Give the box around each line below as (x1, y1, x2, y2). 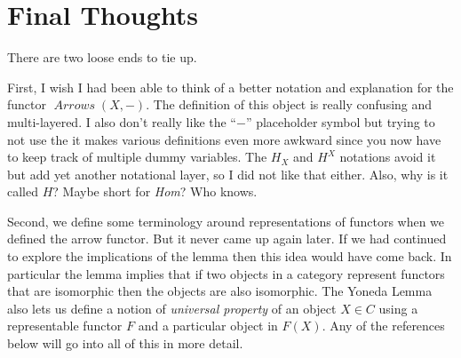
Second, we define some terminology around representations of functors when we (7, 211, 445, 230)
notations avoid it (339, 147, 436, 166)
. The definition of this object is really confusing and (146, 95, 433, 114)
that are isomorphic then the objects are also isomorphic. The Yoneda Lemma (7, 282, 433, 300)
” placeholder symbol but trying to (245, 112, 435, 131)
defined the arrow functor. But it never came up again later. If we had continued (7, 229, 447, 248)
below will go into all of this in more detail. (7, 334, 243, 353)
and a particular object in (138, 316, 278, 335)
